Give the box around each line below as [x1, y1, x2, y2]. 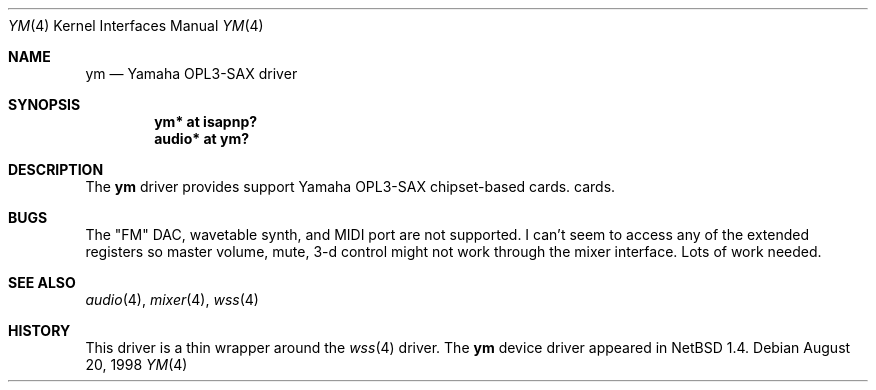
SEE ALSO [8, 274, 76, 291]
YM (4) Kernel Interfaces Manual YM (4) [8, 17, 264, 34]
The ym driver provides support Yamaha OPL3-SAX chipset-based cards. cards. [85, 178, 616, 195]
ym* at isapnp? [154, 113, 258, 130]
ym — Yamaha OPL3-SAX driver [85, 65, 298, 82]
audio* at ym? [154, 130, 249, 147]
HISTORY [8, 322, 71, 339]
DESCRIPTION [8, 161, 104, 178]
